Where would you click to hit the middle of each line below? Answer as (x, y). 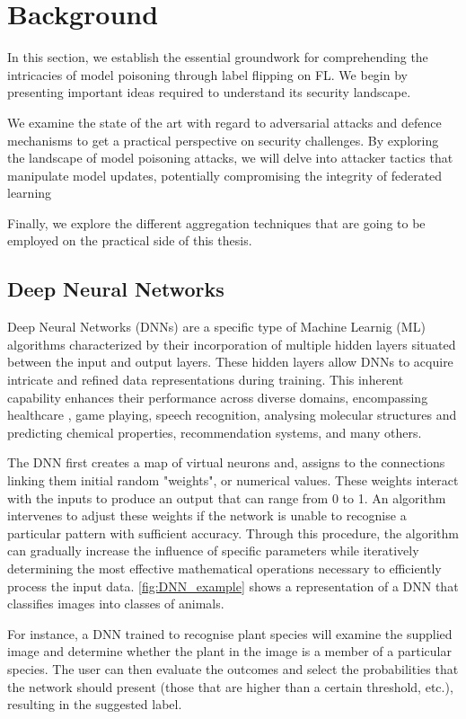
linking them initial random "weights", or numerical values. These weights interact (233, 480)
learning (30, 193)
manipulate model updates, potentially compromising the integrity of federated (225, 175)
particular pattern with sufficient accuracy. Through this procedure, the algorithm (233, 533)
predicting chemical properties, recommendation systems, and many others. (215, 432)
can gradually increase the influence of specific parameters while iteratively (213, 550)
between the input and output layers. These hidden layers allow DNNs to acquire (230, 362)
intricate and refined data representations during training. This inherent (206, 380)
